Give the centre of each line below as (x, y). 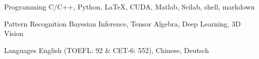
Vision (14, 33)
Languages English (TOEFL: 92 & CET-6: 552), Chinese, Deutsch (107, 50)
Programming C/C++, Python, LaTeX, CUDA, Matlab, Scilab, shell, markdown (129, 6)
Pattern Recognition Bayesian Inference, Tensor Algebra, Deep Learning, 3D (122, 23)
